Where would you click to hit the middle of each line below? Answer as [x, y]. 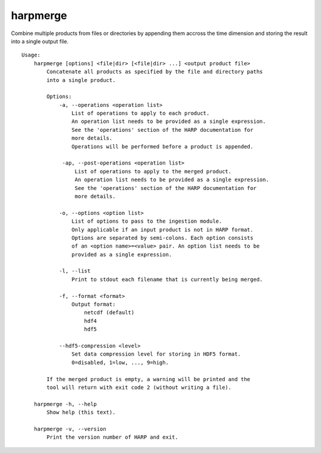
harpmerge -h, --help [65, 404]
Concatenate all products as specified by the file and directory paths [155, 72]
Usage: [31, 55]
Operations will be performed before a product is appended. [163, 146]
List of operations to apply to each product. [141, 113]
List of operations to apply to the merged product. [153, 171]
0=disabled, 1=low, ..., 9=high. [120, 362]
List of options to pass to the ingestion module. [147, 221]
